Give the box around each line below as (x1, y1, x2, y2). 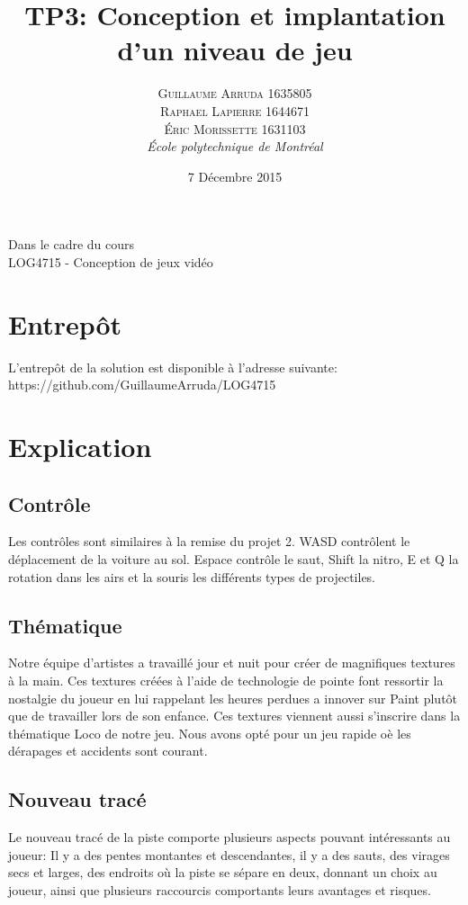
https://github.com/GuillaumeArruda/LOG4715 (8, 375, 276, 394)
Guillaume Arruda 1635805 (157, 84, 312, 103)
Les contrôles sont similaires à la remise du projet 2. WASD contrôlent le (8, 532, 410, 551)
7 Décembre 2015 (187, 166, 283, 185)
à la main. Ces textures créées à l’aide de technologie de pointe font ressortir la (8, 670, 444, 689)
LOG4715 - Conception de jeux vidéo (8, 252, 213, 271)
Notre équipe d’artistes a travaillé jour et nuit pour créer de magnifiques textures (8, 653, 455, 672)
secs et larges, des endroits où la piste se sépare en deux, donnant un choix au (8, 863, 437, 882)
